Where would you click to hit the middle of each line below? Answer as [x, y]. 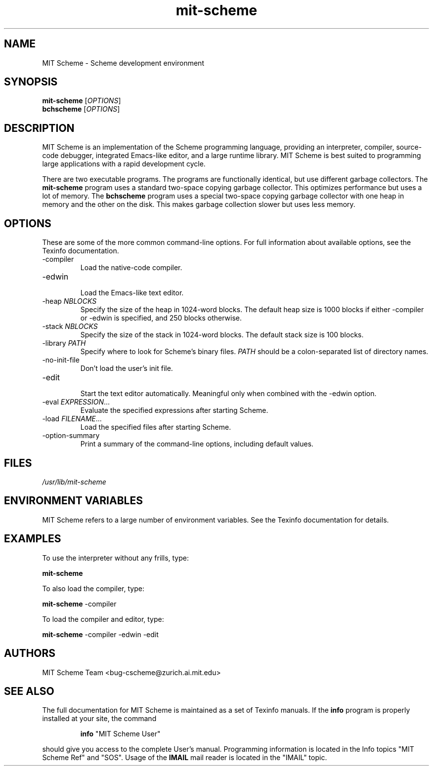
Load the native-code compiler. [131, 268]
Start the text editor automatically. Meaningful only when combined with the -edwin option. [228, 394]
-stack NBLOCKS [70, 326]
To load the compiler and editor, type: [103, 619]
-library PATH [64, 343]
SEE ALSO [29, 691]
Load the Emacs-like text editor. [132, 293]
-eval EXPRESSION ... [76, 402]
